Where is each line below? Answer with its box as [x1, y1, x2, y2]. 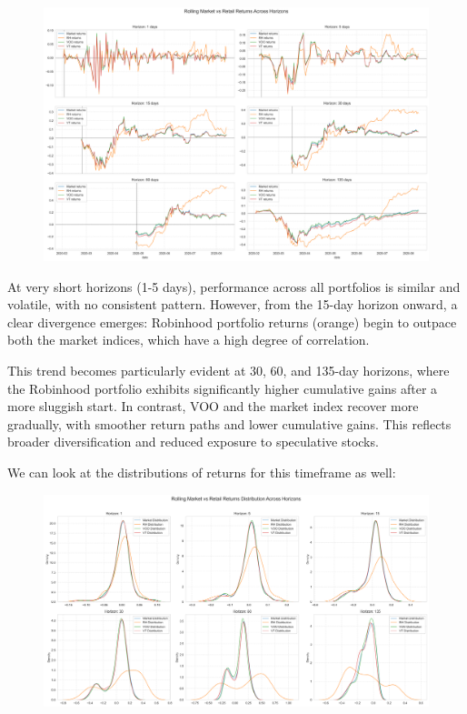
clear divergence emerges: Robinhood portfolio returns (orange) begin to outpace [7, 312, 457, 331]
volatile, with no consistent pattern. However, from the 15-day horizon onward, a [7, 295, 458, 314]
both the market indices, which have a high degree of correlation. [7, 330, 370, 349]
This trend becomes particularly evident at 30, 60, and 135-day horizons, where [7, 361, 450, 380]
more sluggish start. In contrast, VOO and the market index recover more [7, 397, 419, 416]
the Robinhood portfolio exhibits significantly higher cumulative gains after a [7, 378, 438, 397]
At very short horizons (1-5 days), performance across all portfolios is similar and [7, 277, 461, 296]
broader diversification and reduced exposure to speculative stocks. [7, 432, 379, 451]
